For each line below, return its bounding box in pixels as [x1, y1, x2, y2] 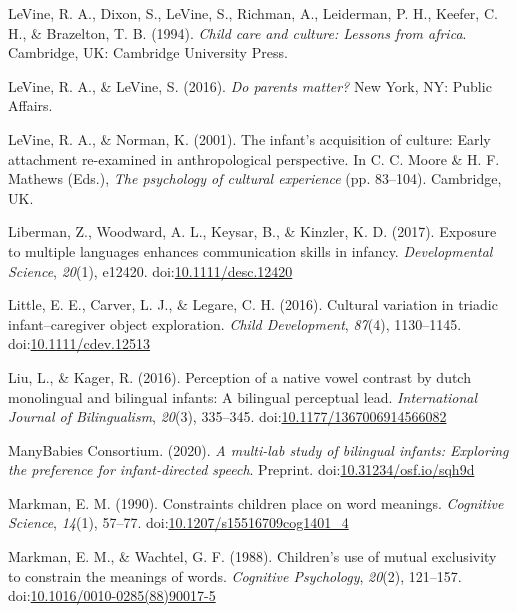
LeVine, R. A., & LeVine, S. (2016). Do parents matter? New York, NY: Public [8, 75, 492, 96]
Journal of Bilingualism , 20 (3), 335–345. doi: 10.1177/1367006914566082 [8, 406, 447, 427]
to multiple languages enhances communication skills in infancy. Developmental [8, 240, 493, 261]
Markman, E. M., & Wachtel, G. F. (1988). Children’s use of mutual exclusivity [8, 546, 497, 567]
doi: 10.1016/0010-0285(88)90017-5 [8, 585, 216, 606]
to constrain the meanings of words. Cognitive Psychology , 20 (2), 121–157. [8, 565, 462, 586]
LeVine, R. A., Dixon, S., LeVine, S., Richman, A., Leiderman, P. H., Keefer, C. [8, 3, 498, 23]
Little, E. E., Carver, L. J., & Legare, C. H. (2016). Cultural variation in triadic [8, 294, 498, 315]
